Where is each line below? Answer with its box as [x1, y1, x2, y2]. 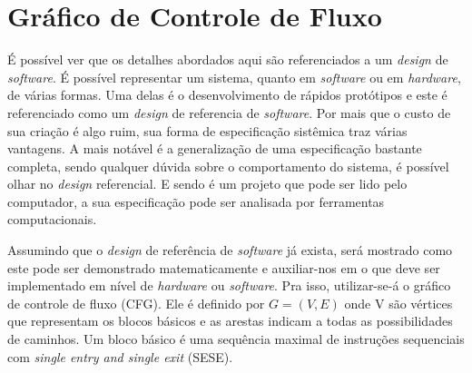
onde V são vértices [344, 293, 453, 312]
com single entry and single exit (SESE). [7, 347, 233, 366]
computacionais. [7, 210, 97, 229]
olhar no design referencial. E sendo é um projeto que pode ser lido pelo [7, 174, 408, 193]
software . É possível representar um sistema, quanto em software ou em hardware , [7, 67, 461, 86]
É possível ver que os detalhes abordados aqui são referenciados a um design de [7, 50, 448, 69]
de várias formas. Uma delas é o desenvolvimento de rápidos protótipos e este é [7, 85, 447, 104]
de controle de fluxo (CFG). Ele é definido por [7, 293, 265, 312]
